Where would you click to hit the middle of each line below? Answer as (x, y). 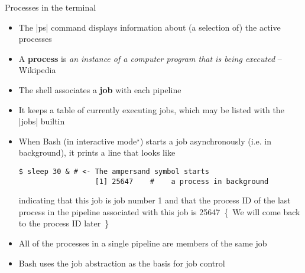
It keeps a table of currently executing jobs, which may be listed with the (151, 109)
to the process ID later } (64, 223)
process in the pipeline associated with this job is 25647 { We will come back (159, 211)
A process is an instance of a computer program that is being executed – (150, 58)
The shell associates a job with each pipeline (100, 89)
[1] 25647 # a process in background (182, 181)
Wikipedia (37, 70)
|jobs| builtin (42, 121)
